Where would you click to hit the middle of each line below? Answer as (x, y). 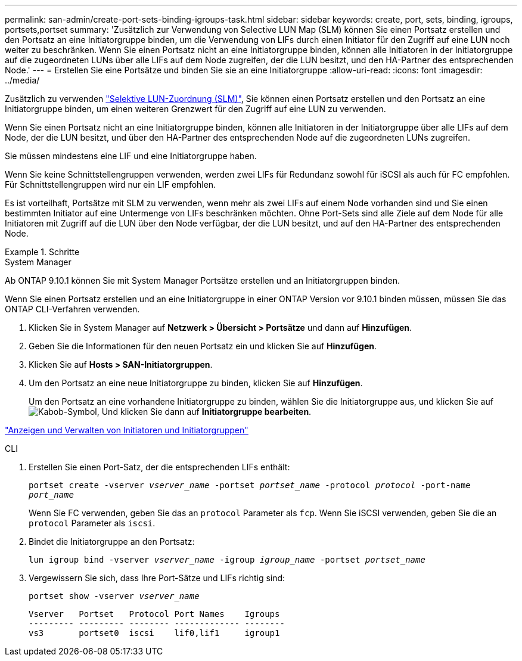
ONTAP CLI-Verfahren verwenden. (72, 309)
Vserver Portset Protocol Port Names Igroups (154, 614)
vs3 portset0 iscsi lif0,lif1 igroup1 (154, 633)
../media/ (22, 80)
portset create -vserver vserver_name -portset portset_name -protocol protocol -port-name (250, 485)
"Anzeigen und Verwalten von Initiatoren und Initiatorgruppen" (127, 430)
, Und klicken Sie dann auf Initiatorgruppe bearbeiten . (204, 412)
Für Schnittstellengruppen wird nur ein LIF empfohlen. (111, 184)
